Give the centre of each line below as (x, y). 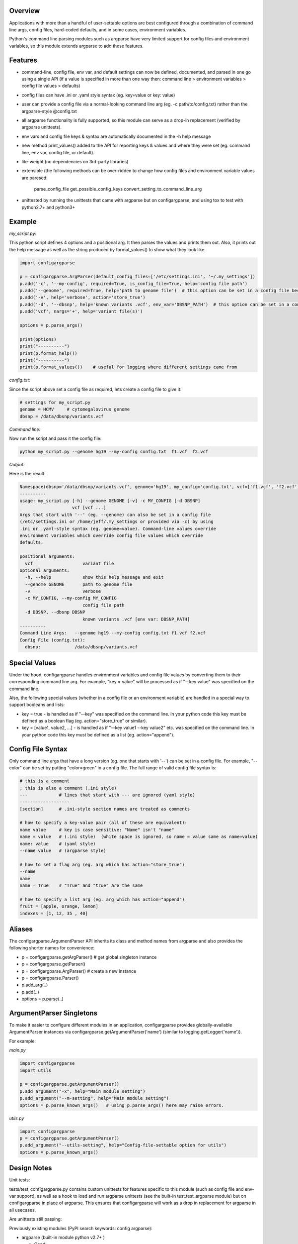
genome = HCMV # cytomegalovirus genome (75, 410)
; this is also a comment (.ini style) (68, 788)
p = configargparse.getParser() (53, 964)
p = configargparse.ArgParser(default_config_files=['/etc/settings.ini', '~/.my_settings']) (138, 277)
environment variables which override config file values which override (111, 535)
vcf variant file (70, 563)
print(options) (38, 339)
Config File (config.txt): (52, 640)
